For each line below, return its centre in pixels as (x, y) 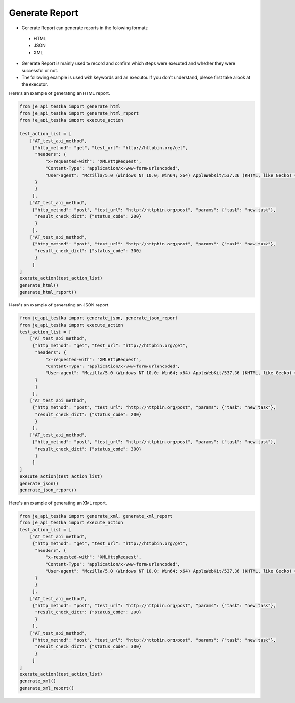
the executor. (35, 84)
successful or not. (40, 70)
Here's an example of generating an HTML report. (59, 93)
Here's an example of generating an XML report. (58, 503)
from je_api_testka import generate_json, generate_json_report (99, 318)
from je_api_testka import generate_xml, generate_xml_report (96, 516)
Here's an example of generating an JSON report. (59, 305)
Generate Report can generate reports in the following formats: (85, 28)
